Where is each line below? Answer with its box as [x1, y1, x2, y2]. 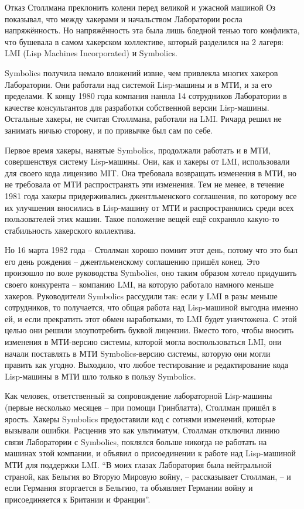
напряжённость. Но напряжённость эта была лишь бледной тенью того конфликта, [5, 24, 300, 36]
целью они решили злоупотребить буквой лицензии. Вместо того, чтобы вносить [5, 324, 294, 336]
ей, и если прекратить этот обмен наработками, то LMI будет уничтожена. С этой [5, 312, 297, 324]
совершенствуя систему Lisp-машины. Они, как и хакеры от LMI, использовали [5, 155, 290, 168]
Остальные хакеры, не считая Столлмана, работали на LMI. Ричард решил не [5, 112, 282, 125]
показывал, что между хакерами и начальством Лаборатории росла [5, 12, 242, 25]
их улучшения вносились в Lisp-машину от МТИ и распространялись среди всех [5, 201, 294, 213]
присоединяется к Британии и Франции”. [5, 493, 151, 505]
